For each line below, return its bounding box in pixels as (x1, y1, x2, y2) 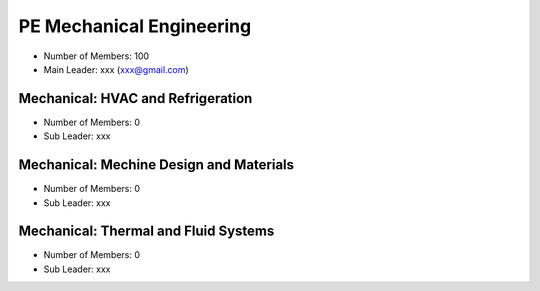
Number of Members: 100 (43, 50, 150, 62)
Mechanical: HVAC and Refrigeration (18, 90, 253, 107)
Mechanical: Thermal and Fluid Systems (18, 223, 275, 240)
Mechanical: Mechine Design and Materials (18, 156, 295, 174)
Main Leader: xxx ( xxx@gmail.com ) (43, 63, 189, 75)
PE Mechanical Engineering (18, 15, 252, 37)
